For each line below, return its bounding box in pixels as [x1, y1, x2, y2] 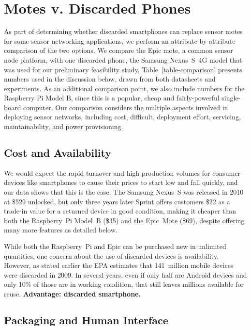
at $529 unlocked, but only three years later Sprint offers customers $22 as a [4, 196, 230, 206]
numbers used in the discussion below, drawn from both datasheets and [4, 74, 216, 84]
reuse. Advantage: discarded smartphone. [4, 288, 141, 298]
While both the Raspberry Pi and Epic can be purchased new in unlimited [4, 241, 226, 251]
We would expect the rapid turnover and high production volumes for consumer [4, 167, 240, 178]
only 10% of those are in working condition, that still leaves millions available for [4, 279, 244, 289]
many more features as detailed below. [4, 225, 118, 235]
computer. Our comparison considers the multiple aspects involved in [23, 102, 228, 112]
